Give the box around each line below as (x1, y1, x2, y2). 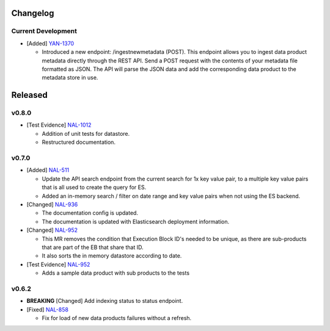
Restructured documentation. (42, 138, 116, 146)
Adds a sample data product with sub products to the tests (42, 269, 189, 277)
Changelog (11, 8, 54, 18)
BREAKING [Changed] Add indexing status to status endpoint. (26, 297, 183, 305)
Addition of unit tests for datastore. (42, 130, 130, 137)
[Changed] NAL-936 (26, 201, 78, 208)
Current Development (11, 27, 78, 35)
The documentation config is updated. (42, 209, 139, 217)
